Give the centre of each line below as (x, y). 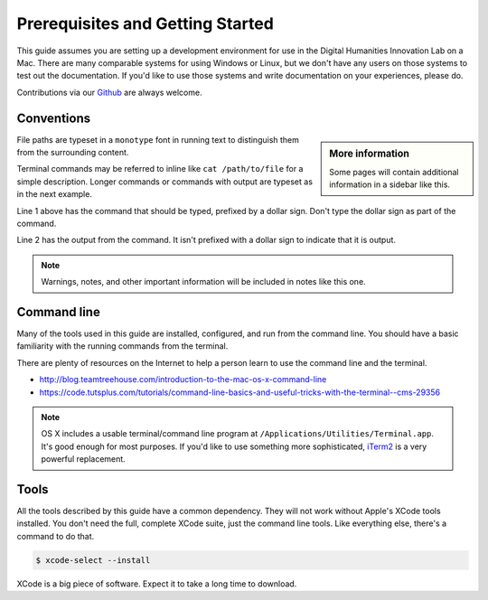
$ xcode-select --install (93, 560)
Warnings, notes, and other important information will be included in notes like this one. (203, 282)
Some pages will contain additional (394, 172)
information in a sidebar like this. (390, 184)
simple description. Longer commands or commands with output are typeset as (165, 182)
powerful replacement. (83, 459)
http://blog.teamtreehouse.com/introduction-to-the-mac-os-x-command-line (183, 380)
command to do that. (56, 536)
